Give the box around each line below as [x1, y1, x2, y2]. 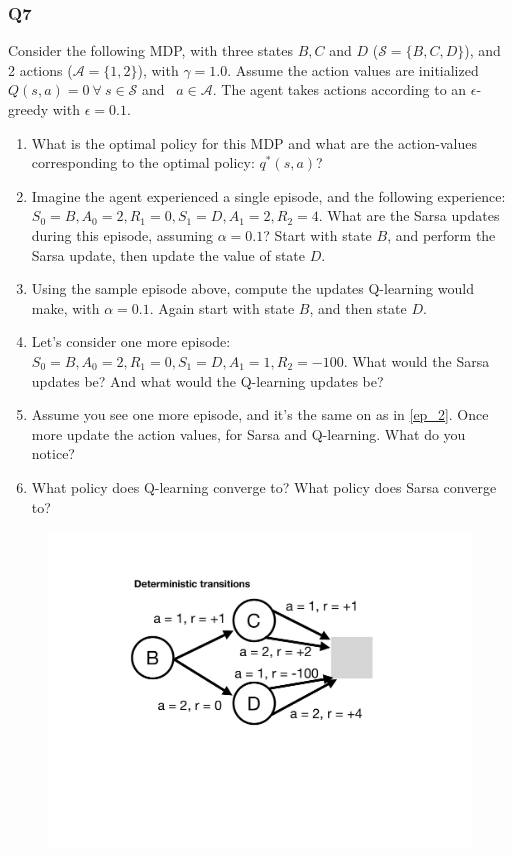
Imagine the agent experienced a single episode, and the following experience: [31, 185, 506, 206]
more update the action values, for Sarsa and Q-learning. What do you [31, 423, 466, 444]
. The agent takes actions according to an [212, 79, 467, 100]
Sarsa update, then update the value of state [31, 244, 306, 265]
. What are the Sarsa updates [318, 205, 500, 226]
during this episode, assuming [31, 224, 213, 245]
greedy [8, 99, 49, 119]
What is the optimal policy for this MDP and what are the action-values [31, 132, 478, 153]
